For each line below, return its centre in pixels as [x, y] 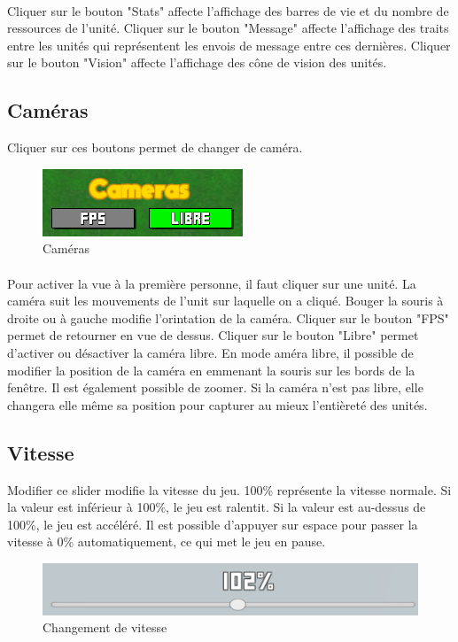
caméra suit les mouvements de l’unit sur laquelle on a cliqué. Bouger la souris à [225, 301]
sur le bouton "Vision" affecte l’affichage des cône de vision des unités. [197, 62]
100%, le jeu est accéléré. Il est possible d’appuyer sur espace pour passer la [213, 524]
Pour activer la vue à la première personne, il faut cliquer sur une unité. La [212, 283]
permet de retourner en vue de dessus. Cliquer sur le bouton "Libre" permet [213, 335]
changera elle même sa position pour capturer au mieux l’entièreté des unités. [217, 404]
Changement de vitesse [105, 627]
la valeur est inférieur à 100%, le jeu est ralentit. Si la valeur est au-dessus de [217, 507]
